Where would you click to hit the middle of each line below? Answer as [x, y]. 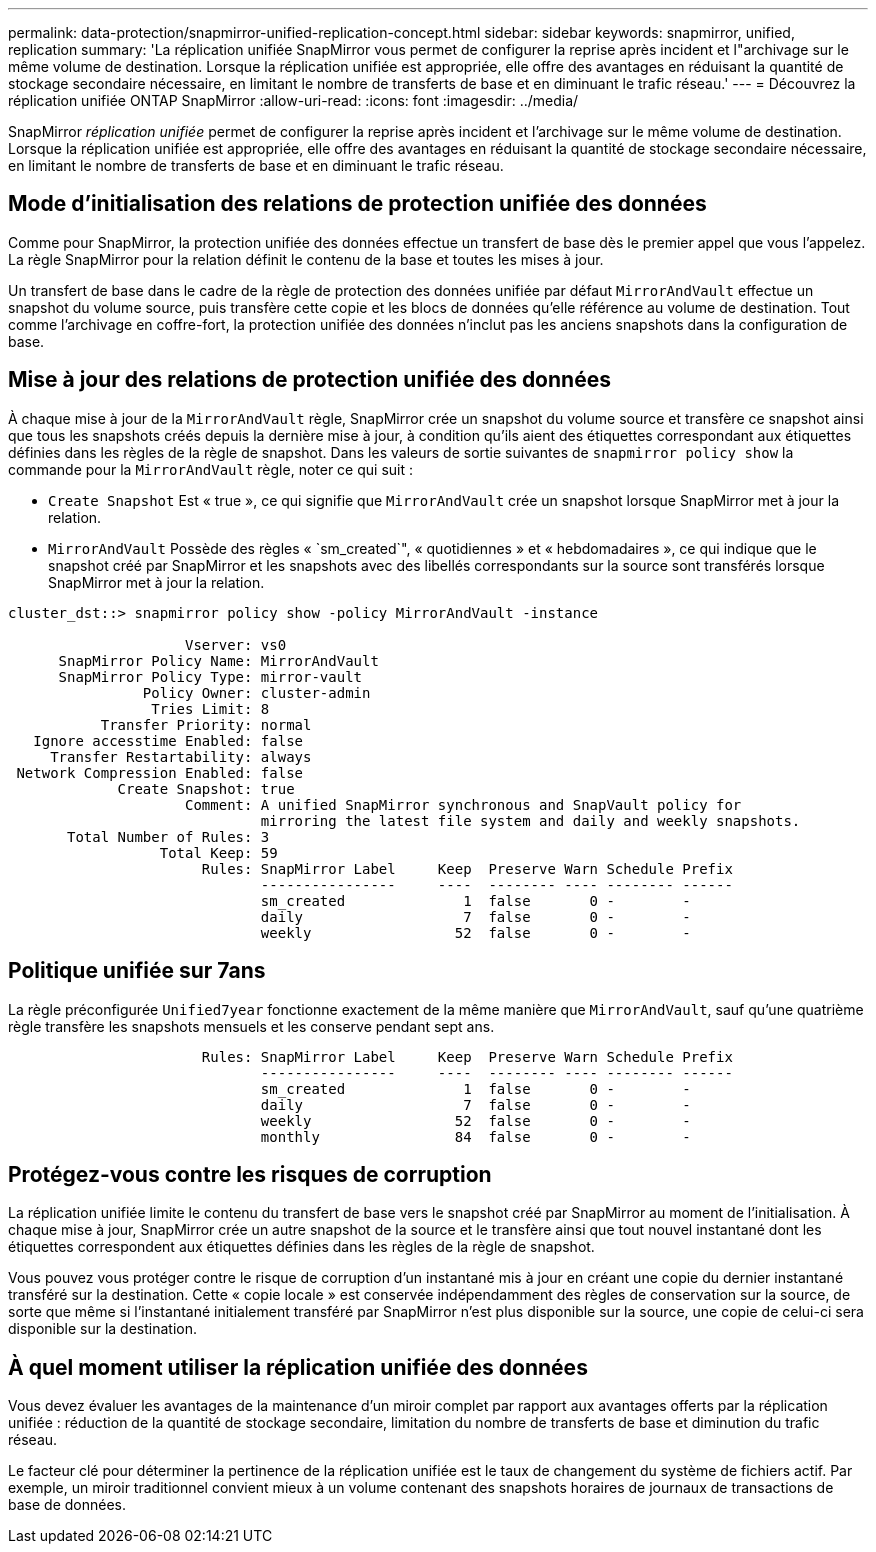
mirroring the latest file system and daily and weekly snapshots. [530, 820]
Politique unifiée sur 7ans [137, 971]
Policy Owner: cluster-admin [256, 692]
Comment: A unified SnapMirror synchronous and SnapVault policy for [463, 804]
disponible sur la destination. [103, 1329]
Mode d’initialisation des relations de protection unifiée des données [357, 204]
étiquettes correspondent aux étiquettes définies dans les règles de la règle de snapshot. [301, 1247]
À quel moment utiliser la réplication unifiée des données [298, 1367]
